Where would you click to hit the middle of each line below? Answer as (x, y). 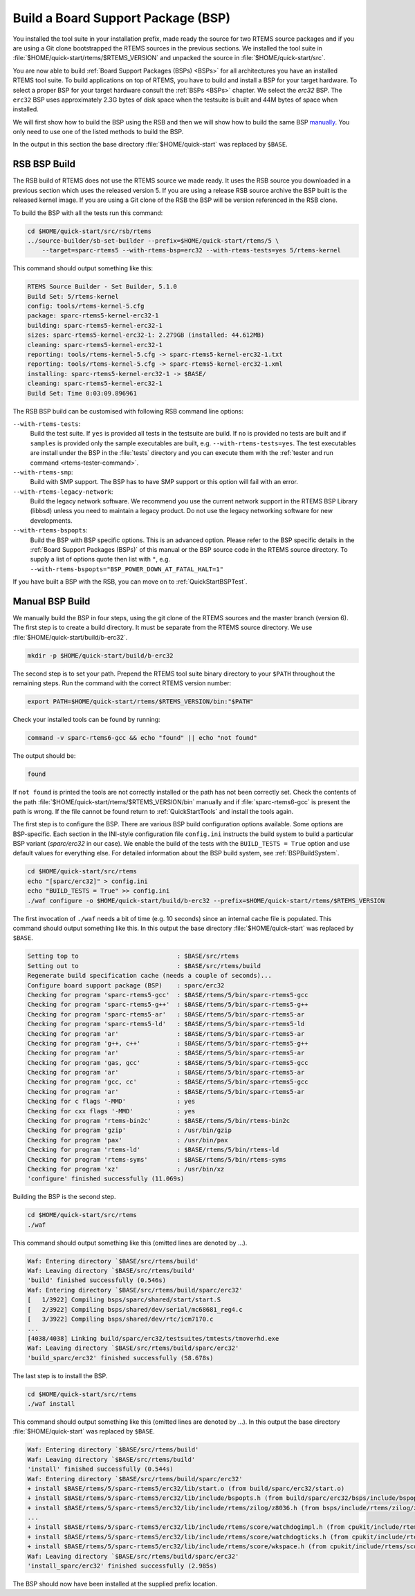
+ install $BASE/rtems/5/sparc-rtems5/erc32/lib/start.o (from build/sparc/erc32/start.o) (186, 1488)
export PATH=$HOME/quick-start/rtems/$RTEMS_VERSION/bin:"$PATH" (140, 702)
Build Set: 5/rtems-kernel (73, 296)
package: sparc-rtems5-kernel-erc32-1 (93, 316)
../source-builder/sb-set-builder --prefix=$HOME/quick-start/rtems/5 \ (153, 241)
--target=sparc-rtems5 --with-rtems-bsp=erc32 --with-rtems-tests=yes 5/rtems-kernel (192, 250)
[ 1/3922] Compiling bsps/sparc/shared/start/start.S (124, 1300)
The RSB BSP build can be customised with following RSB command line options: (128, 411)
